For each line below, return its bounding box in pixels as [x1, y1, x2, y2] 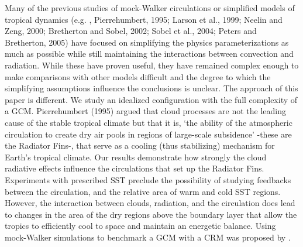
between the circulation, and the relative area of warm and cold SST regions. [5, 185, 281, 197]
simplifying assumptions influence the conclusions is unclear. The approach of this [5, 82, 298, 94]
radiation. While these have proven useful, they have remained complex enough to [5, 59, 299, 71]
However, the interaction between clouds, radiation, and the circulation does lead [5, 197, 295, 209]
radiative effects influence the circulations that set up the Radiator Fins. [5, 162, 264, 174]
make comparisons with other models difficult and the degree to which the [5, 70, 271, 83]
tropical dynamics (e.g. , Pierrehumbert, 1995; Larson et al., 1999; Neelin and [5, 13, 283, 25]
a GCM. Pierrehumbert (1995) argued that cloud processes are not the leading [5, 105, 287, 117]
